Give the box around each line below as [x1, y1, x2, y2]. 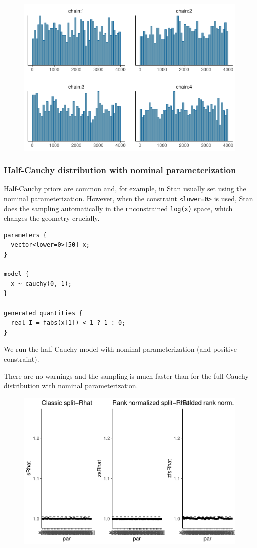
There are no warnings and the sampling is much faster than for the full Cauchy [4, 370, 249, 381]
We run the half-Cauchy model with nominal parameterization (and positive [4, 344, 237, 354]
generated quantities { [4, 309, 83, 317]
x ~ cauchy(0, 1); [11, 280, 72, 287]
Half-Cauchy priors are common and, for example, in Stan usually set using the [4, 183, 246, 194]
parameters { [4, 231, 47, 239]
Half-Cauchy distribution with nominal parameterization [4, 164, 236, 176]
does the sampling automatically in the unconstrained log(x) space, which [4, 203, 233, 213]
